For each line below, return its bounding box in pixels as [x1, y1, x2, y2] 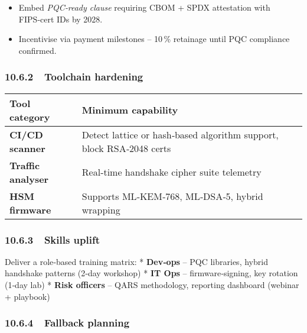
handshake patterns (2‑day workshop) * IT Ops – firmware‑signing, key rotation [5, 267, 298, 279]
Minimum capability [81, 103, 178, 117]
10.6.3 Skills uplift [5, 232, 100, 247]
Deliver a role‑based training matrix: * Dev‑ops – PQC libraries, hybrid [5, 255, 268, 267]
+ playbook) [5, 290, 50, 302]
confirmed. [18, 44, 57, 56]
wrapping [81, 202, 120, 216]
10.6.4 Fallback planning [5, 315, 130, 330]
